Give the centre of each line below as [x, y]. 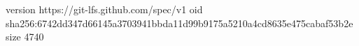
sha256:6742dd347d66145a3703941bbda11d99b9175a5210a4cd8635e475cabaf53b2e [179, 23]
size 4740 [25, 37]
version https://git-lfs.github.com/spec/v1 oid [104, 9]
